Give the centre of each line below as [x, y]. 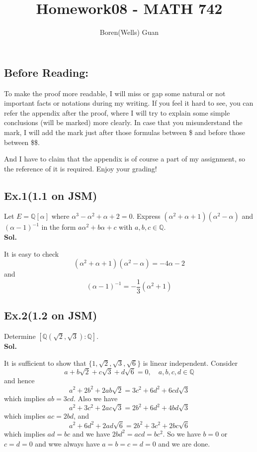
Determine [20, 336]
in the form [59, 227]
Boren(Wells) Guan [129, 32]
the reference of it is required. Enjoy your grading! [81, 168]
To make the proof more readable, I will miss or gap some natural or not [115, 93]
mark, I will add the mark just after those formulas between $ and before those [125, 132]
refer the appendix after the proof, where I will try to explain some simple [117, 112]
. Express [146, 216]
